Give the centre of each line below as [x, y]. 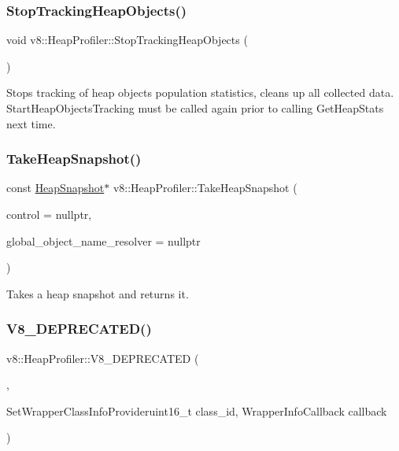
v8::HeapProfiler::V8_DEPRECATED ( [103, 358]
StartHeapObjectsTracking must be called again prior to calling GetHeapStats [195, 108]
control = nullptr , [49, 214]
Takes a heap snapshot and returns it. [98, 293]
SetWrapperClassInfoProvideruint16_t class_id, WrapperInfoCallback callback [197, 410]
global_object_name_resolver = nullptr [103, 240]
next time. [31, 123]
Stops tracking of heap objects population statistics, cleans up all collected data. [200, 92]
